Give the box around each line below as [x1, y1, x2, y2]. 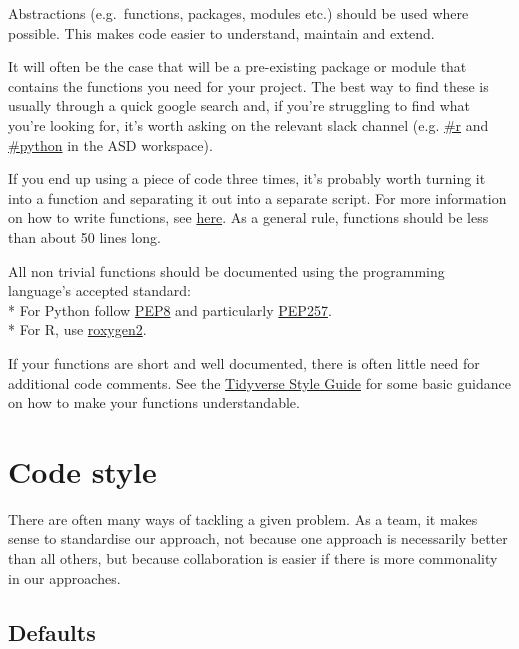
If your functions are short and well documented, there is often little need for [8, 352, 480, 373]
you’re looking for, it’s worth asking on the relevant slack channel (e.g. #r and [8, 114, 489, 135]
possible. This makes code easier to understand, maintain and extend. [8, 22, 435, 43]
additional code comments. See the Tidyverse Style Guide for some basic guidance [8, 372, 511, 393]
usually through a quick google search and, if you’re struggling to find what [8, 95, 471, 116]
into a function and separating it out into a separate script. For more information [8, 187, 507, 208]
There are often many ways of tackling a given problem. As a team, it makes [8, 508, 478, 529]
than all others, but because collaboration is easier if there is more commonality [8, 548, 498, 568]
